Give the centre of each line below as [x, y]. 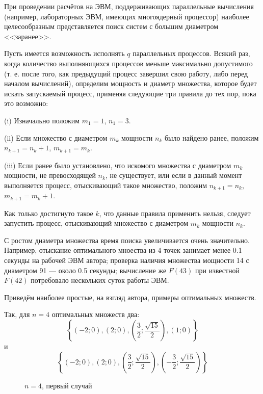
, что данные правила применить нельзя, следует [175, 213]
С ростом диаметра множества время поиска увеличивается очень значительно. [127, 240]
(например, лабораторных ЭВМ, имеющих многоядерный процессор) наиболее [127, 16]
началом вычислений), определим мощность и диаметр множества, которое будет [130, 83]
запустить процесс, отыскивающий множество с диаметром [96, 223]
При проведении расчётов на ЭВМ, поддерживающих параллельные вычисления [129, 6]
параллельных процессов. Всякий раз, [191, 53]
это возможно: [26, 103]
